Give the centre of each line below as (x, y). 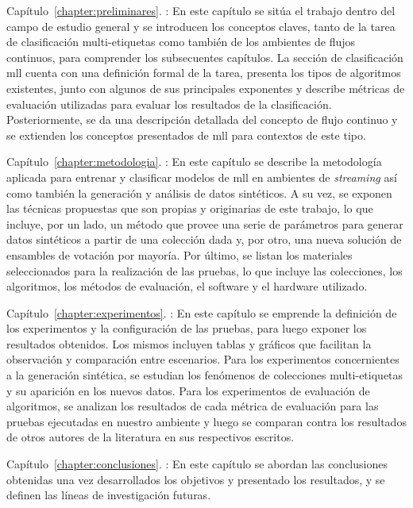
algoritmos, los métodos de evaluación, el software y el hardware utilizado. (187, 286)
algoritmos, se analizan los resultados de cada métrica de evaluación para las (193, 406)
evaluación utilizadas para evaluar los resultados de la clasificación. (169, 104)
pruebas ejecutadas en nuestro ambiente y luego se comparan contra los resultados (206, 421)
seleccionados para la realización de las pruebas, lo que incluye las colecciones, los (205, 270)
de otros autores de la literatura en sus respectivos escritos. (151, 437)
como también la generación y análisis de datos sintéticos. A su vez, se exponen (199, 192)
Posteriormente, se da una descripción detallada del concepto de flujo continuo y (202, 119)
